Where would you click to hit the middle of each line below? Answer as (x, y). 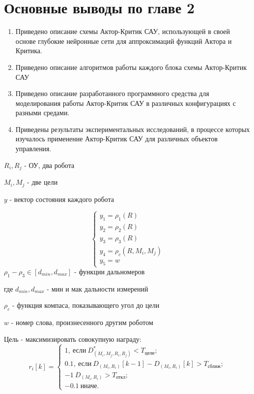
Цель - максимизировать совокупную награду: (73, 339)
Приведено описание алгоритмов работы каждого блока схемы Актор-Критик (131, 67)
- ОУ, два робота (49, 165)
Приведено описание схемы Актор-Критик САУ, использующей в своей (123, 31)
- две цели (42, 182)
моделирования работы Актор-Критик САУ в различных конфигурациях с (126, 103)
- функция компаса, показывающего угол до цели (86, 305)
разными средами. (42, 113)
